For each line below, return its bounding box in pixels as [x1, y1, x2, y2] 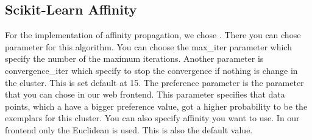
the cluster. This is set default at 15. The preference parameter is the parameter [5, 76, 304, 88]
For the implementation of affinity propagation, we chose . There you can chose [5, 28, 301, 41]
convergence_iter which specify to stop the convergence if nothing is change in [5, 64, 298, 76]
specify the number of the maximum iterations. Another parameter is [5, 52, 264, 65]
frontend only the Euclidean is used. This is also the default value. [5, 123, 253, 136]
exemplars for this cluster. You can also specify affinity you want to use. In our [5, 112, 300, 124]
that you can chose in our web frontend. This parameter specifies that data [5, 88, 285, 101]
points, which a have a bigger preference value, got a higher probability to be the [5, 99, 308, 112]
